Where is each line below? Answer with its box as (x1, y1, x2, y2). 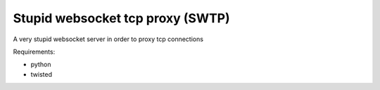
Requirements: (13, 47, 56, 56)
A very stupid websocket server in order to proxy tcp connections (13, 35, 204, 43)
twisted (30, 70, 53, 78)
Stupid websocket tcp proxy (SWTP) (13, 10, 230, 26)
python (30, 60, 51, 69)
